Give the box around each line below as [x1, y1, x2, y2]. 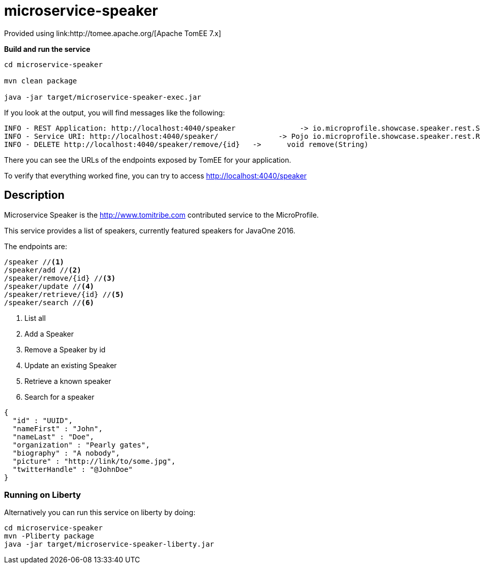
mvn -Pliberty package [4, 532, 95, 541]
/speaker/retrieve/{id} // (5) [4, 290, 125, 298]
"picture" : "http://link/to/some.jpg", [12, 457, 176, 465]
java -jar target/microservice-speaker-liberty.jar [4, 540, 215, 549]
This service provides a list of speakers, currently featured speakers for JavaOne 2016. [4, 226, 295, 235]
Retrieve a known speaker [24, 376, 111, 385]
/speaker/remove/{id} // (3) [4, 274, 116, 282]
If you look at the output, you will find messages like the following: [4, 108, 225, 117]
